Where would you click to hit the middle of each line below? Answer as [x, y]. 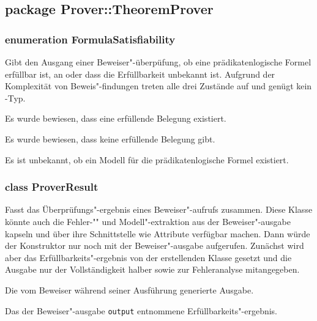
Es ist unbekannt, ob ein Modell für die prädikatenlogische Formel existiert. [147, 159]
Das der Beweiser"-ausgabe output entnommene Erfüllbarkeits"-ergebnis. [141, 310]
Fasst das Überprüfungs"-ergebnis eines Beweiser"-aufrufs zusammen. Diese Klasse [159, 209]
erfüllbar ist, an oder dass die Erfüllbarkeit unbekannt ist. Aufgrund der [140, 74]
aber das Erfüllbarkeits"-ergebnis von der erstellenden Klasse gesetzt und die [148, 257]
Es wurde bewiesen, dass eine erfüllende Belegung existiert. [116, 118]
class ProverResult [52, 187]
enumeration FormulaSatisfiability [90, 39]
